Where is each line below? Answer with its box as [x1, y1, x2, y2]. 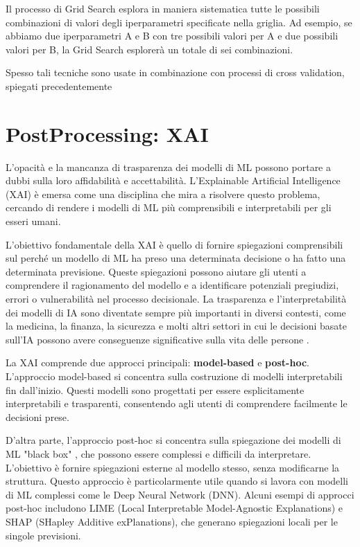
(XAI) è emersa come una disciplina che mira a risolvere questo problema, [6, 186, 320, 201]
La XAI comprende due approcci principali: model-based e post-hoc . [6, 355, 309, 370]
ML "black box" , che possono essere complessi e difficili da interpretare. [6, 446, 311, 460]
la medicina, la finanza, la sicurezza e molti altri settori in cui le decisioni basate [6, 319, 347, 333]
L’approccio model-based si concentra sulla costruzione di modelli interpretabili [6, 369, 343, 383]
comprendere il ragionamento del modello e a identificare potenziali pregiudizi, [6, 278, 339, 292]
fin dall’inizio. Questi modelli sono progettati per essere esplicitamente [6, 382, 305, 397]
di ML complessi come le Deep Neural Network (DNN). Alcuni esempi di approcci [6, 487, 354, 501]
